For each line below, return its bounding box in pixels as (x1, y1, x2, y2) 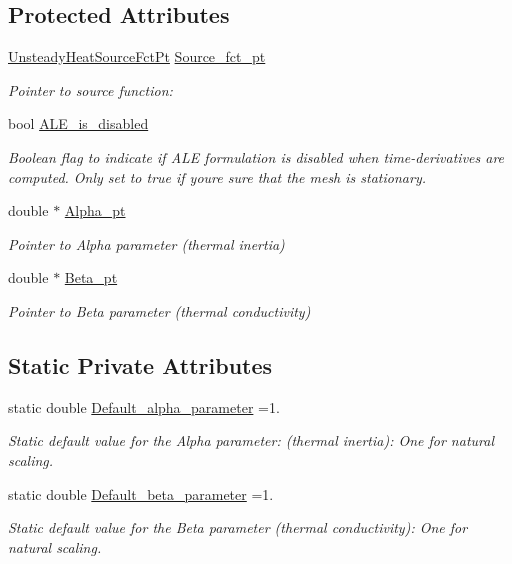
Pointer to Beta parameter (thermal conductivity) (8, 300, 311, 321)
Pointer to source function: (8, 79, 173, 100)
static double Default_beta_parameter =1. (8, 483, 274, 504)
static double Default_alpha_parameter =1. (8, 396, 280, 417)
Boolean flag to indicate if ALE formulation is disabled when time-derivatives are (8, 146, 505, 167)
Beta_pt (64, 267, 118, 288)
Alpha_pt (64, 200, 126, 221)
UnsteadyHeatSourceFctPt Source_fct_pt (8, 46, 266, 67)
